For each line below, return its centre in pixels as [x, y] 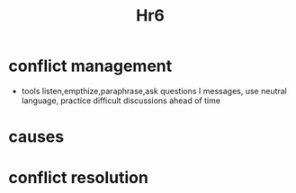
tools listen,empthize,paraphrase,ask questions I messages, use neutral [154, 91]
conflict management [90, 66]
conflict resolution [79, 178]
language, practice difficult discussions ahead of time [121, 101]
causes [36, 137]
